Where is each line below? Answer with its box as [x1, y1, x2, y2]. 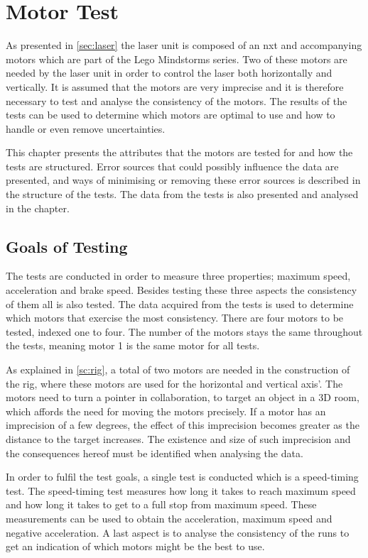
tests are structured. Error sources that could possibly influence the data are [6, 158, 339, 173]
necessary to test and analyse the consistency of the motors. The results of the [6, 93, 347, 108]
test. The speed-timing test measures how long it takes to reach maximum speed [6, 483, 356, 498]
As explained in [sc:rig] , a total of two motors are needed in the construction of [6, 362, 350, 377]
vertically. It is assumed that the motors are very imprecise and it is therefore [6, 79, 344, 94]
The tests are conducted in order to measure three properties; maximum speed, [6, 268, 351, 283]
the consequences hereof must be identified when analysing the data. [6, 445, 303, 460]
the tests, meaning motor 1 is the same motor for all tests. [6, 338, 260, 353]
